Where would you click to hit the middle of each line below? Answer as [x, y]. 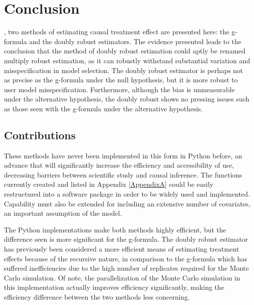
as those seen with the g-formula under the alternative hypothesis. [103, 108]
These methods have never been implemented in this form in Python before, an [123, 155]
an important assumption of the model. [63, 213]
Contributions [40, 135]
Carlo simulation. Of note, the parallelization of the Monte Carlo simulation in [122, 277]
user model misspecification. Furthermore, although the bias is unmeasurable [119, 89]
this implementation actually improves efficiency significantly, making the [114, 287]
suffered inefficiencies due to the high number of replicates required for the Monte [127, 268]
